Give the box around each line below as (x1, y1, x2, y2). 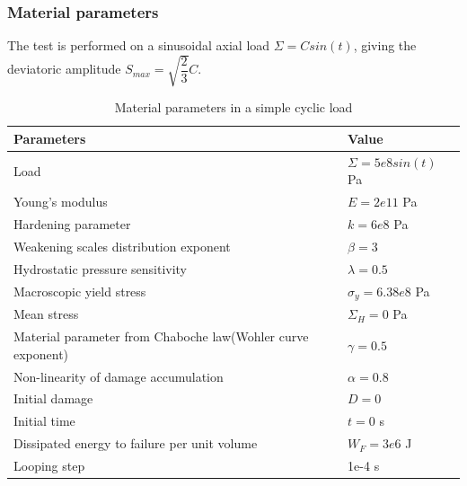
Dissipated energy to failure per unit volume (13, 434, 258, 453)
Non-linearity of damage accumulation (13, 367, 224, 385)
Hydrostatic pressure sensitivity (13, 259, 188, 278)
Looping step (13, 455, 85, 474)
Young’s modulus (13, 192, 108, 211)
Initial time (13, 411, 75, 430)
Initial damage (13, 389, 93, 408)
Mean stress (13, 305, 79, 323)
